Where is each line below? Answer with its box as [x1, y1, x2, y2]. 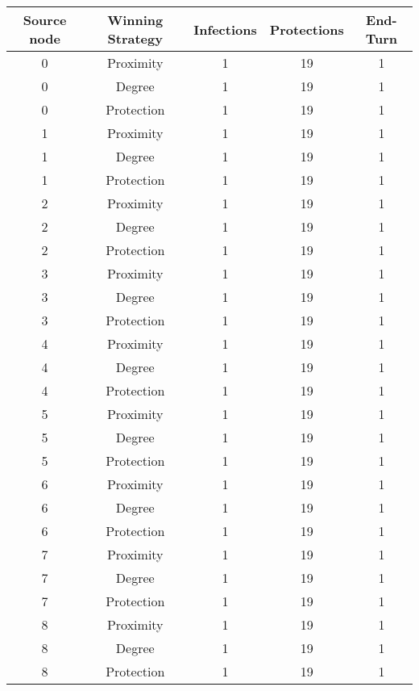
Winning [107, 10, 164, 29]
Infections [193, 19, 257, 39]
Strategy [107, 29, 163, 48]
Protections [269, 19, 344, 39]
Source [23, 10, 67, 29]
